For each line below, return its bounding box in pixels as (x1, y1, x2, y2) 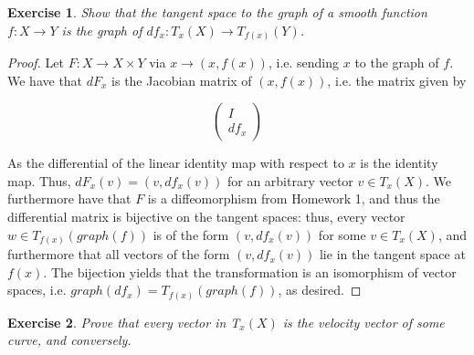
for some (318, 224, 366, 244)
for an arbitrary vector (226, 171, 353, 190)
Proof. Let (7, 53, 64, 72)
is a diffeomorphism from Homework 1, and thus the (147, 189, 440, 208)
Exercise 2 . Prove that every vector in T (7, 312, 240, 331)
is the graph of (61, 20, 142, 39)
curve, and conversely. (7, 330, 132, 350)
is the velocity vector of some (282, 312, 445, 331)
